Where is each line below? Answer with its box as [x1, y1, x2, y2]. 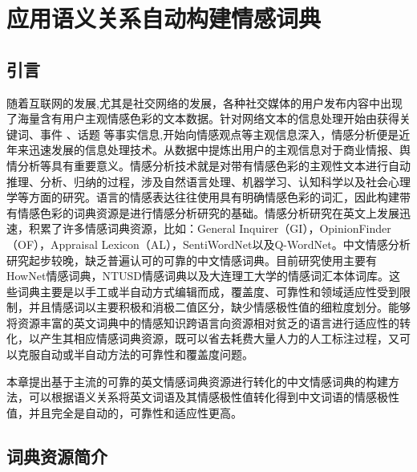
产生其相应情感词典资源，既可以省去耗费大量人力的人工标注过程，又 [39, 330, 399, 347]
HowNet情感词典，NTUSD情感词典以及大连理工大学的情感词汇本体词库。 [6, 267, 389, 284]
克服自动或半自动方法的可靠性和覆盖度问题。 [17, 346, 253, 363]
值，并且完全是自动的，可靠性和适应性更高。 [6, 404, 242, 421]
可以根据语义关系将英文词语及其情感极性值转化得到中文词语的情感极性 [28, 389, 399, 405]
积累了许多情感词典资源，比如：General [28, 220, 236, 237]
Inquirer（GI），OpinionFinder [239, 220, 391, 237]
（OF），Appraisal [6, 235, 98, 252]
